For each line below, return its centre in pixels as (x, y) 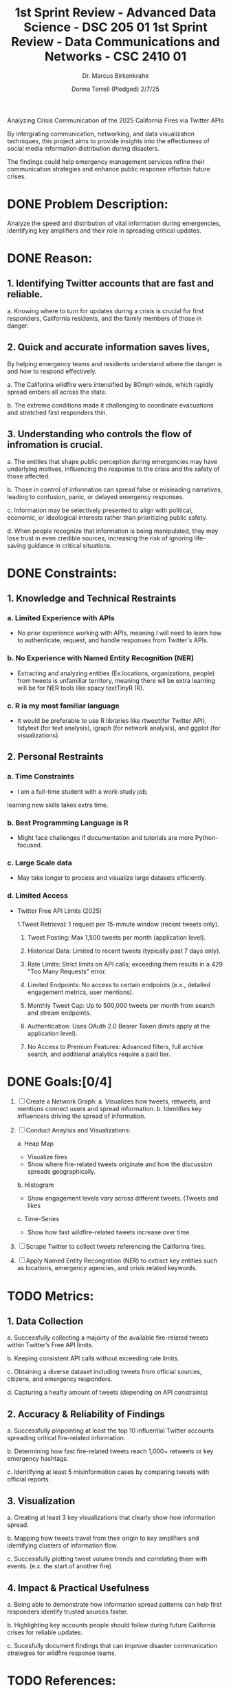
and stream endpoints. (59, 1013)
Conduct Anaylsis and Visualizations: (78, 1130)
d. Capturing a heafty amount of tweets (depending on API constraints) (108, 1393)
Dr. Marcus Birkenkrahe (115, 75)
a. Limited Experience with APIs (61, 618)
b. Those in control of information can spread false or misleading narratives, (115, 489)
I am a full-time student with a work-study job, (82, 791)
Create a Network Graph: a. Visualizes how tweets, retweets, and (118, 1101)
